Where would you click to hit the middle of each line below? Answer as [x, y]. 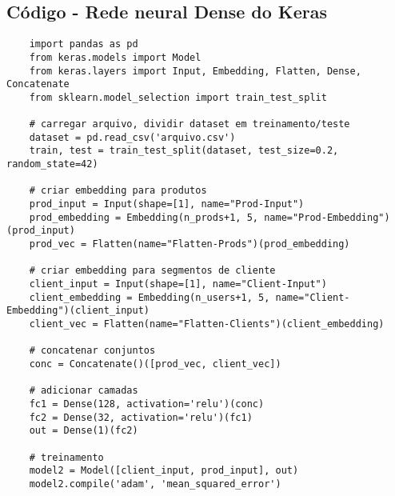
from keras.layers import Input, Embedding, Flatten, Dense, [195, 71]
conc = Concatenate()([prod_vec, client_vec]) [155, 364]
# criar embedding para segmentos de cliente [152, 271]
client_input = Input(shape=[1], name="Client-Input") [178, 284]
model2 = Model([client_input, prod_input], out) [164, 471]
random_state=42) [52, 164]
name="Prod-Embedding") [327, 217]
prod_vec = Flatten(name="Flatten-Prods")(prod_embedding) [190, 244]
